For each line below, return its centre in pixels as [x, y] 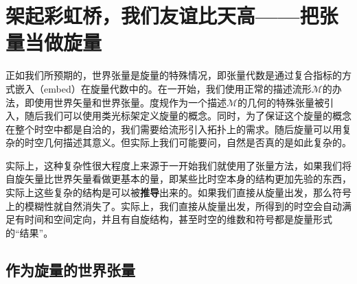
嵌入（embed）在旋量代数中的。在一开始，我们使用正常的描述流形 [163, 88]
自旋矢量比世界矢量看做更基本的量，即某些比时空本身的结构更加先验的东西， [178, 179]
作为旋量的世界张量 [70, 269]
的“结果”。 [30, 232]
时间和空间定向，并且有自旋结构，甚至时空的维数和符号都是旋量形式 [178, 219]
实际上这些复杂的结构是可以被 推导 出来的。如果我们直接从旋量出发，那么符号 [178, 192]
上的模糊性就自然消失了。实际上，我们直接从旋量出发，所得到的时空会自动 [174, 205]
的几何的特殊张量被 [281, 102]
